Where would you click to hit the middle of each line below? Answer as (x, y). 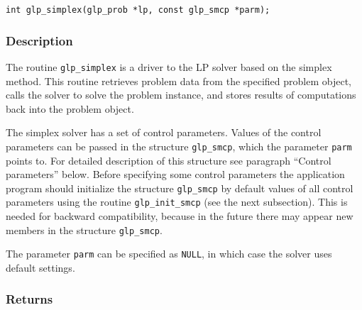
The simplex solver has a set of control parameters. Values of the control (164, 132)
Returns (29, 299)
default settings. (40, 267)
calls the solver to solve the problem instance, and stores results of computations (181, 95)
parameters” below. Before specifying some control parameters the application (175, 174)
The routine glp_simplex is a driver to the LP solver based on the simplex (169, 66)
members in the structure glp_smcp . (84, 229)
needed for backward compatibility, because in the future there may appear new (180, 216)
